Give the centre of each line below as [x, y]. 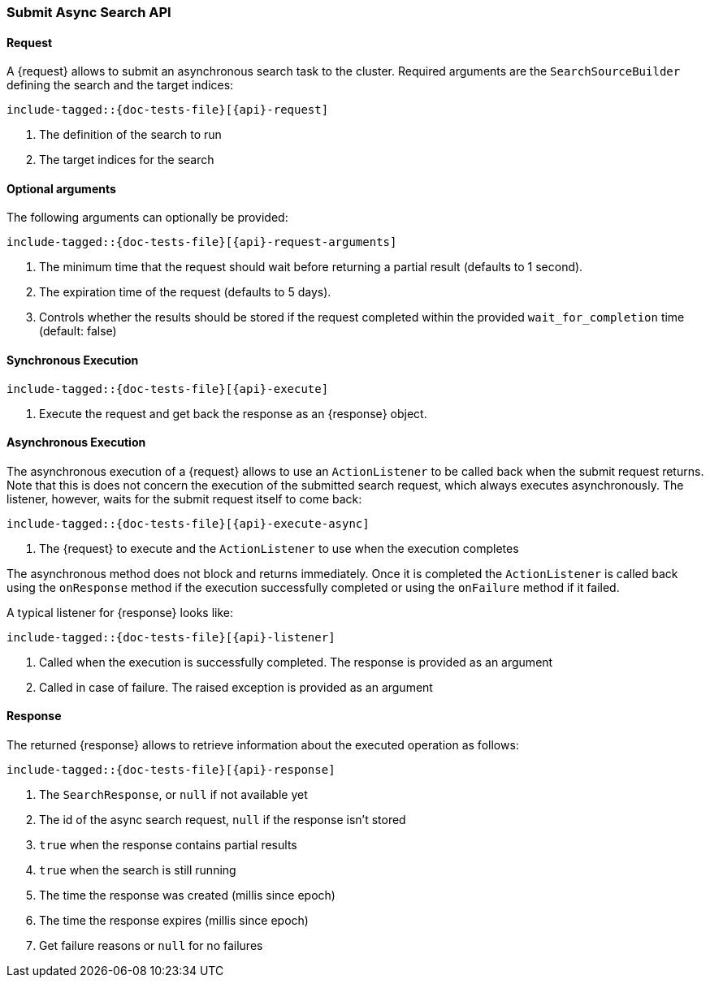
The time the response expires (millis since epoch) [174, 921]
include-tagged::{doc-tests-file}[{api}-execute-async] [188, 523]
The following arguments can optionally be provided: [147, 218]
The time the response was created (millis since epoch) [187, 896]
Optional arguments [61, 188]
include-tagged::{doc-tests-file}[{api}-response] [171, 770]
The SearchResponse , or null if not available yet [173, 795]
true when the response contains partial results [168, 845]
